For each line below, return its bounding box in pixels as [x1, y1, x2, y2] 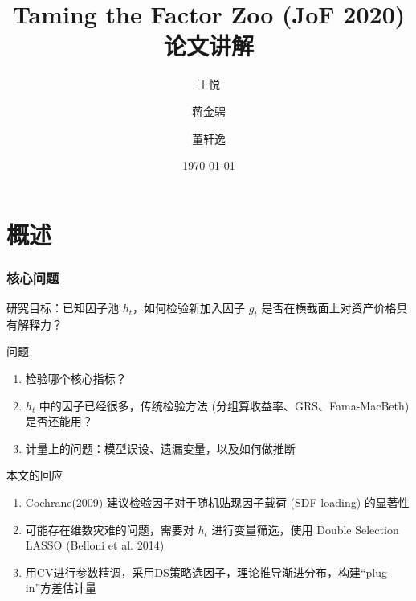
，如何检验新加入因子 [133, 299, 246, 316]
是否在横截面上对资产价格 [261, 299, 397, 316]
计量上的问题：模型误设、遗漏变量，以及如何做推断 [25, 439, 296, 456]
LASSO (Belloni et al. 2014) [25, 537, 165, 554]
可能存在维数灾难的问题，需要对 [25, 521, 194, 537]
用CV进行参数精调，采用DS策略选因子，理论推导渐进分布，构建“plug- [25, 563, 391, 580]
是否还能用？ [25, 413, 93, 430]
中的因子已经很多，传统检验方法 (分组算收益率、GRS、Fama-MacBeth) [39, 397, 410, 414]
